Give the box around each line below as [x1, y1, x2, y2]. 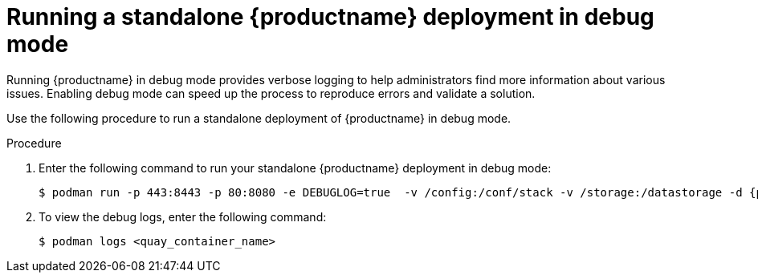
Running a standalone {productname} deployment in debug [6, 3, 654, 30]
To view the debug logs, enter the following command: [39, 209, 327, 224]
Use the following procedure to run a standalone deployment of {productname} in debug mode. [6, 111, 511, 125]
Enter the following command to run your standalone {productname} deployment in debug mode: [39, 160, 552, 175]
